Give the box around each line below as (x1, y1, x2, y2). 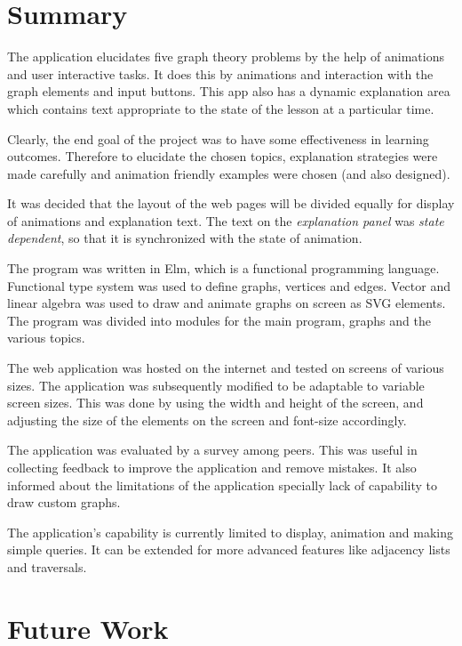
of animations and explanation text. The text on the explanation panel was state (7, 211, 444, 230)
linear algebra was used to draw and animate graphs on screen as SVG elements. (7, 294, 446, 312)
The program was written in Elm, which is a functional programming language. (7, 259, 440, 278)
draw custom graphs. (7, 493, 121, 512)
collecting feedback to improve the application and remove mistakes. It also (7, 458, 417, 476)
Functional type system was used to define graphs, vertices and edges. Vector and (7, 276, 450, 295)
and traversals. (7, 557, 87, 576)
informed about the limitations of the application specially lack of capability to (7, 475, 438, 494)
